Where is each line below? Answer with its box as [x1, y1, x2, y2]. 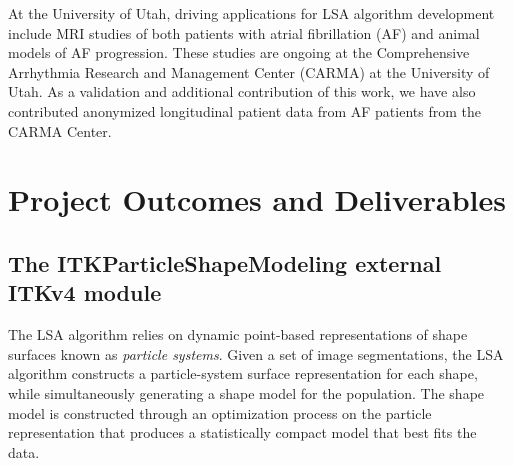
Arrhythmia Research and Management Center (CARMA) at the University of [8, 61, 490, 82]
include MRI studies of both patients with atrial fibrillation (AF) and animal [8, 22, 480, 43]
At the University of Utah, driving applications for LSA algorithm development [8, 3, 495, 23]
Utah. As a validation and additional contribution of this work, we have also [8, 81, 476, 102]
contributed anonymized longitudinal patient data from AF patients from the [8, 100, 481, 121]
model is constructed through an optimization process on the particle [8, 402, 432, 423]
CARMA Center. [8, 120, 112, 141]
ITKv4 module [8, 277, 162, 308]
